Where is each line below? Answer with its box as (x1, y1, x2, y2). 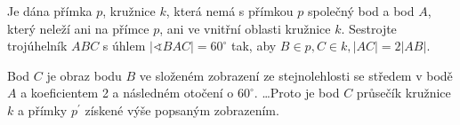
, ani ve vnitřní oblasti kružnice (159, 19, 331, 37)
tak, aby (231, 36, 277, 55)
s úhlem (102, 36, 146, 55)
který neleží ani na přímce (7, 19, 149, 37)
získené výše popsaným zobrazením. (85, 100, 279, 119)
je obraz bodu (46, 66, 122, 84)
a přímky (17, 100, 68, 119)
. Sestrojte (341, 19, 397, 37)
